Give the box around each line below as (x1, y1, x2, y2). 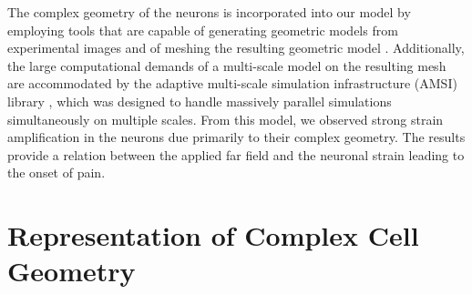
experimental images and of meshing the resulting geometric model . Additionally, (7, 38, 465, 57)
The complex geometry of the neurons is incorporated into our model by (7, 3, 411, 21)
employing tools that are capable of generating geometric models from (7, 20, 398, 39)
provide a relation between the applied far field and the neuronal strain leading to (7, 145, 465, 164)
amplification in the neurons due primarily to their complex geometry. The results (7, 127, 466, 147)
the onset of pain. (7, 163, 106, 182)
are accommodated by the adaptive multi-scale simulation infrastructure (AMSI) (7, 74, 457, 93)
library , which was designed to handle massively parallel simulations (7, 91, 392, 110)
